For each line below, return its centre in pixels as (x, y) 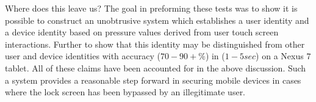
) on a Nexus (280, 56)
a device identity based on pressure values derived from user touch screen (142, 32)
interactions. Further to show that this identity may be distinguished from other (155, 44)
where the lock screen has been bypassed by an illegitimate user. (125, 92)
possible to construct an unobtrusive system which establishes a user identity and (157, 20)
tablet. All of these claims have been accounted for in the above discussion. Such (156, 67)
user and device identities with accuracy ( (83, 56)
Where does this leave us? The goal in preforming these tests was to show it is (151, 8)
